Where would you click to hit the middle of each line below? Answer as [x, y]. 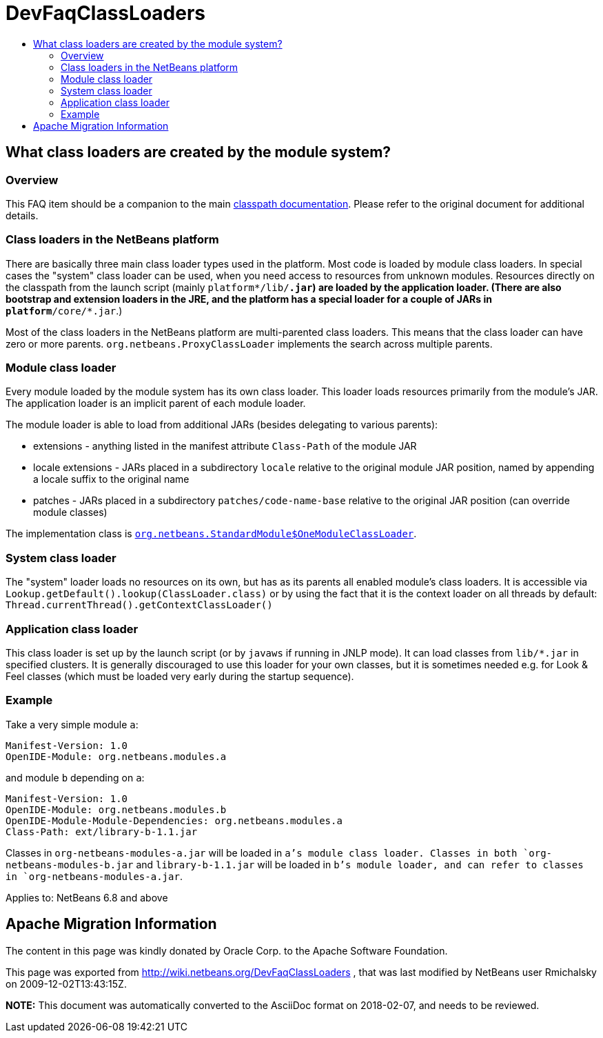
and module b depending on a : [75, 777]
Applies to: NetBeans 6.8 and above [87, 897]
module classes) [70, 512]
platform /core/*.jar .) [64, 310]
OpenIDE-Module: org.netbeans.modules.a [116, 756]
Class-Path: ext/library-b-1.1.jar [102, 831]
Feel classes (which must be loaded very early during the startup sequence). [180, 676]
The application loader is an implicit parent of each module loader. [156, 403]
